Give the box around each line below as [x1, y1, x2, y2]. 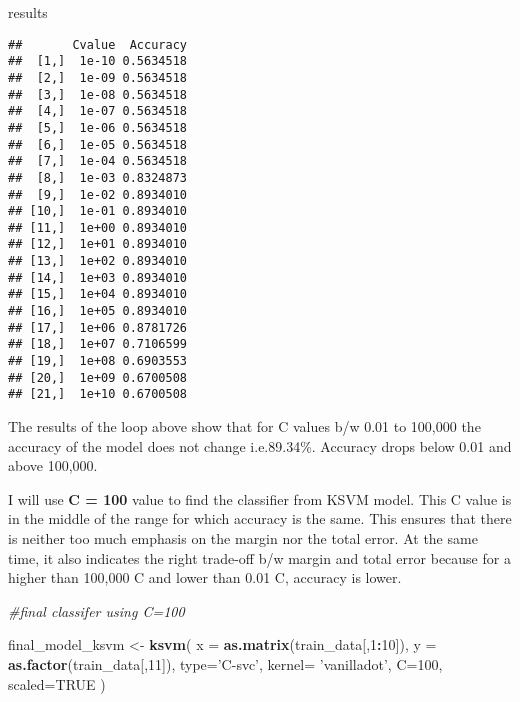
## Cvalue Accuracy [8, 37, 187, 52]
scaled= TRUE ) [8, 673, 106, 694]
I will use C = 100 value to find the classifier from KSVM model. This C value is [8, 488, 512, 509]
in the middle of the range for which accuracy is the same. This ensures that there [8, 508, 512, 529]
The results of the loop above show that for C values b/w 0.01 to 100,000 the [8, 416, 481, 437]
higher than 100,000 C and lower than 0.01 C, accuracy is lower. [8, 567, 402, 588]
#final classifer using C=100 [8, 600, 185, 621]
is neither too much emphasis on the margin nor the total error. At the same [8, 528, 478, 548]
